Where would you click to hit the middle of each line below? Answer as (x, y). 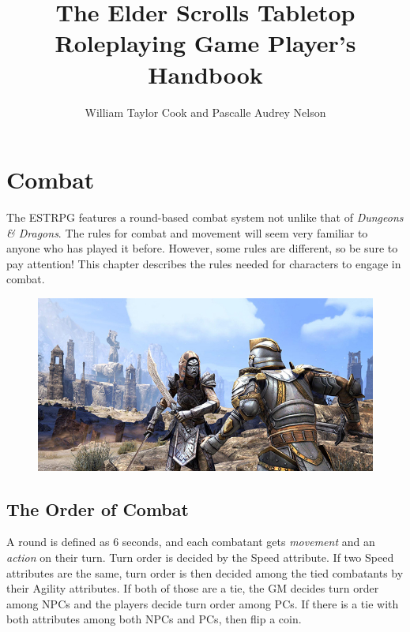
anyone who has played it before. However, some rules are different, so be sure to (202, 248)
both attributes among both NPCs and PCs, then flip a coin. (154, 619)
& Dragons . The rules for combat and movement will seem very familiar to (187, 232)
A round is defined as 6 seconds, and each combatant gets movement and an (191, 542)
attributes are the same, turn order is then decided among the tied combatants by (205, 572)
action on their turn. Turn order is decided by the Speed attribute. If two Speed (200, 557)
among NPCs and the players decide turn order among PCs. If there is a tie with (203, 603)
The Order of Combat (98, 509)
